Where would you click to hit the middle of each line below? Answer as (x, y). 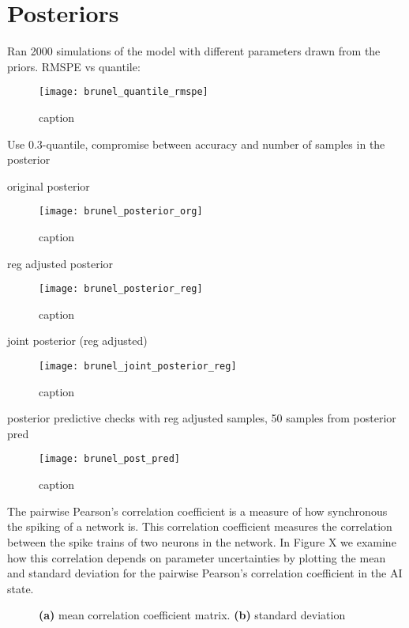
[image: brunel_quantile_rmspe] (124, 92)
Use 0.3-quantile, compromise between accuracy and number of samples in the (196, 144)
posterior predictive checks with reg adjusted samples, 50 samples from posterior (202, 418)
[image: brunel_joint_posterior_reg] (138, 367)
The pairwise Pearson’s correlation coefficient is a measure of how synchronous (197, 511)
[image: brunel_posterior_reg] (121, 289)
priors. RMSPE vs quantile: (74, 66)
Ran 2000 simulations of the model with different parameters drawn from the (194, 51)
